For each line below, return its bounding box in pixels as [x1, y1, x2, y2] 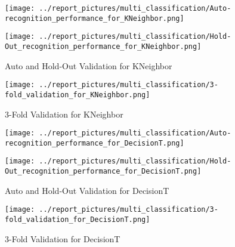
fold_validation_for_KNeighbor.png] [5, 90, 150, 99]
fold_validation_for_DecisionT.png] [5, 215, 150, 224]
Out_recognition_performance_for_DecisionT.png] [5, 167, 202, 176]
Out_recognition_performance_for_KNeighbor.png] [5, 42, 202, 51]
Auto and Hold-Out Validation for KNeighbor [5, 59, 172, 72]
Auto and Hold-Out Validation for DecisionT [5, 184, 169, 196]
